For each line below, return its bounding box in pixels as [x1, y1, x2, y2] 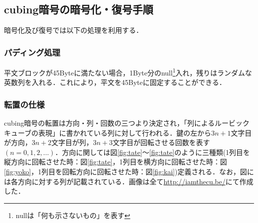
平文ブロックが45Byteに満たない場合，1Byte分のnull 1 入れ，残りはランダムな [4, 66, 252, 77]
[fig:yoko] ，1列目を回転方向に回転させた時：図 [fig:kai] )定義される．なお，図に [4, 166, 254, 177]
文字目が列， [51, 137, 93, 148]
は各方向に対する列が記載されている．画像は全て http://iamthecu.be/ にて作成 [4, 176, 254, 186]
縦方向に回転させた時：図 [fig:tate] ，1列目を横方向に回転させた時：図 [4, 156, 227, 167]
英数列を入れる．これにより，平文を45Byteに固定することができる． [4, 77, 226, 87]
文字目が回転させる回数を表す [113, 137, 210, 148]
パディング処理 [4, 46, 61, 58]
